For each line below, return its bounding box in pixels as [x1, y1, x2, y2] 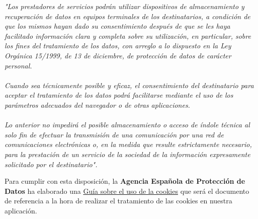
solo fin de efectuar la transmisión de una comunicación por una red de [5, 129, 224, 139]
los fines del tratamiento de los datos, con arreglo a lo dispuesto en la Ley [5, 40, 231, 51]
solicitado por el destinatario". [5, 159, 98, 169]
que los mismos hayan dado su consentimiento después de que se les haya [5, 21, 230, 31]
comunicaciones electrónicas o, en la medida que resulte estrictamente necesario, [5, 139, 252, 150]
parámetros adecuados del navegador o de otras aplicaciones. [5, 99, 190, 110]
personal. [5, 60, 32, 70]
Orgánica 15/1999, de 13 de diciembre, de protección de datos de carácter [5, 50, 231, 60]
